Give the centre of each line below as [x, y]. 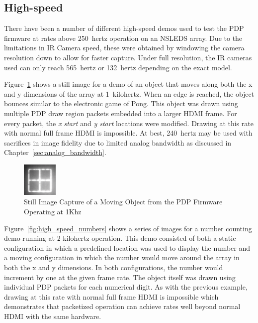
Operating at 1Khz [53, 212]
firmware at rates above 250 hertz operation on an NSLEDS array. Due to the [123, 38]
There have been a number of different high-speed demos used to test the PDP [124, 28]
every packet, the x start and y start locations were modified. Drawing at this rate [129, 123]
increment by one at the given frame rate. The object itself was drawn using [120, 277]
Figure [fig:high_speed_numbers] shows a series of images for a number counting [128, 228]
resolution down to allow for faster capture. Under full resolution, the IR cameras [128, 57]
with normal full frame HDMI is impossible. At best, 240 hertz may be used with [128, 133]
